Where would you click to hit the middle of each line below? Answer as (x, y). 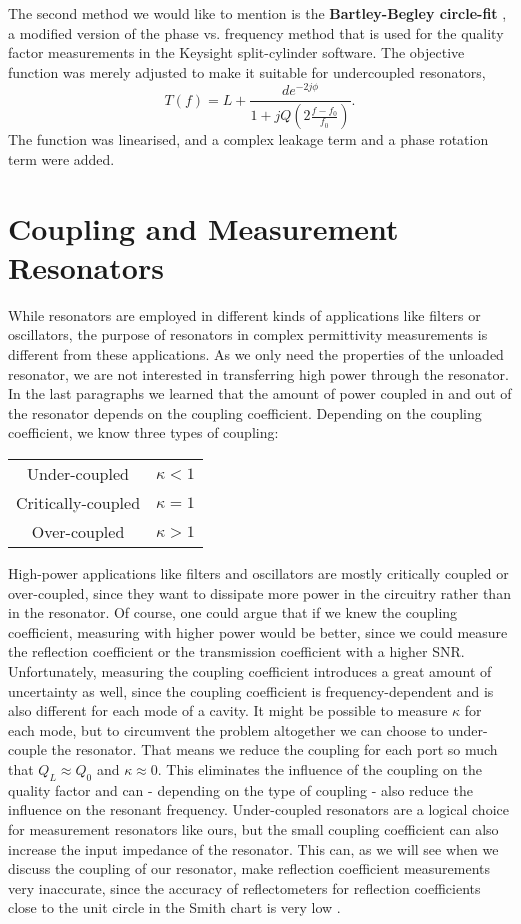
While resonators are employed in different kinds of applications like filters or (244, 314)
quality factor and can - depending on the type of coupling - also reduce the (240, 789)
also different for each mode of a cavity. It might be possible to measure (228, 710)
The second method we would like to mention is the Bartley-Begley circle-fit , (257, 13)
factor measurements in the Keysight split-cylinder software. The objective (236, 52)
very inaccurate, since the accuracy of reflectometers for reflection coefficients (244, 887)
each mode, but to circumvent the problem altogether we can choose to (226, 729)
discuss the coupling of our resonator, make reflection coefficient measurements (249, 868)
